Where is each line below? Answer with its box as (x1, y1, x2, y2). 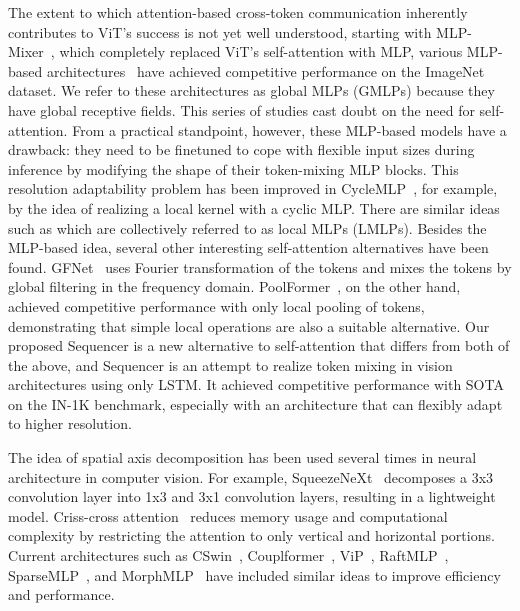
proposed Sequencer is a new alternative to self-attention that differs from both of (8, 335, 510, 356)
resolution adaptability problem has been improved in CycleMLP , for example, (8, 178, 498, 199)
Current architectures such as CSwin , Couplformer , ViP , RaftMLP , (8, 545, 449, 566)
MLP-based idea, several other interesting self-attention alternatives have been (8, 237, 489, 258)
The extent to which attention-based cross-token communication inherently (8, 2, 468, 22)
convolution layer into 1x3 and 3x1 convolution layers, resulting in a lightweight (8, 486, 496, 507)
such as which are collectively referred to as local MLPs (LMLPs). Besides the (8, 217, 487, 238)
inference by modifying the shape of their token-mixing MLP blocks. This (8, 158, 459, 179)
